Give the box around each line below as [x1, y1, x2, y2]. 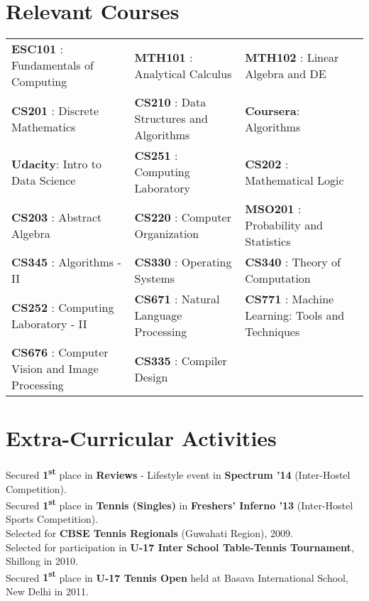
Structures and [134, 110, 208, 127]
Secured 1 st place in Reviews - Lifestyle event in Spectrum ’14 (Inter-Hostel [6, 465, 351, 482]
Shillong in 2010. [6, 553, 78, 568]
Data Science [11, 171, 76, 188]
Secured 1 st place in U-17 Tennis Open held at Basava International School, [6, 568, 348, 585]
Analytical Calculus [134, 65, 232, 82]
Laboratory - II [11, 315, 87, 332]
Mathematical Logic [245, 171, 344, 188]
